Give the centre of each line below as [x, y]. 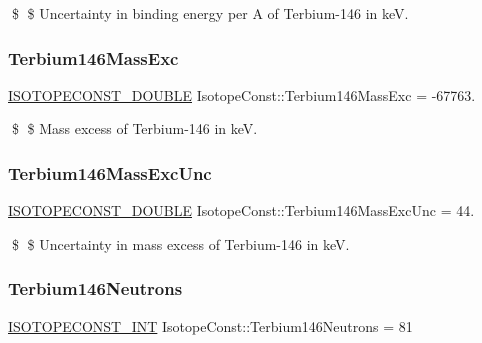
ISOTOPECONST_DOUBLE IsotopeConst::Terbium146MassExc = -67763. [242, 94]
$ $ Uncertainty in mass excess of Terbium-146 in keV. [180, 243]
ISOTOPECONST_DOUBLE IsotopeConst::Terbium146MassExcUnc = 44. [241, 210]
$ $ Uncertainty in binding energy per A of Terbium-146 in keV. [210, 13]
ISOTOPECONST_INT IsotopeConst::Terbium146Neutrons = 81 [210, 325]
